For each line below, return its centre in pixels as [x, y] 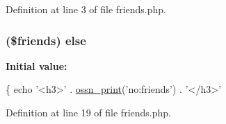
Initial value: [37, 65]
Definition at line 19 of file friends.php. [88, 112]
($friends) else [46, 40]
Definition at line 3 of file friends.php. [86, 9]
